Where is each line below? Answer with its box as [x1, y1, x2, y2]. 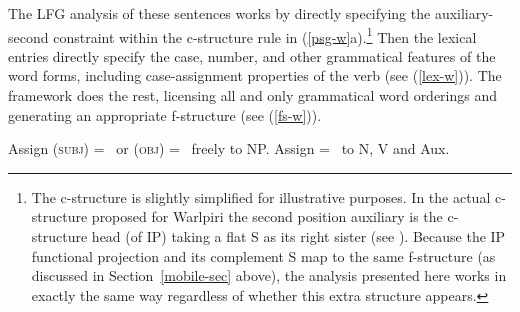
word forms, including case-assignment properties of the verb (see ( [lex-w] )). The [8, 65, 502, 86]
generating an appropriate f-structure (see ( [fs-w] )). [8, 104, 322, 125]
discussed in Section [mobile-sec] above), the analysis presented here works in [31, 265, 507, 286]
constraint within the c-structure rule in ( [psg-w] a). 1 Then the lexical [53, 23, 477, 47]
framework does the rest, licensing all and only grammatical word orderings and [8, 85, 498, 106]
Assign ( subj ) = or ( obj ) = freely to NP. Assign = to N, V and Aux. [8, 138, 450, 159]
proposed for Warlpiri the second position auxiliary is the [91, 206, 443, 227]
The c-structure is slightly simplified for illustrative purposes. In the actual [31, 186, 491, 207]
